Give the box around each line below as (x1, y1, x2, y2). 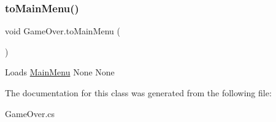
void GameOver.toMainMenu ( (5, 25, 120, 37)
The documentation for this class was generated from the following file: (5, 86, 272, 99)
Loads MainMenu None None (5, 66, 115, 78)
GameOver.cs (5, 107, 55, 120)
